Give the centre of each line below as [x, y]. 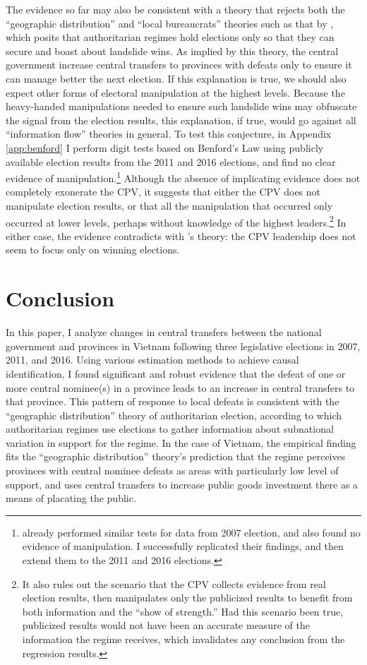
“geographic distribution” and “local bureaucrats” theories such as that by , [170, 23]
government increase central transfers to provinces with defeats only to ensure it [179, 65]
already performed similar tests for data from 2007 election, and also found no [191, 532]
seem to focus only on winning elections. [93, 250]
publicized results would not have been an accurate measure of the [166, 625]
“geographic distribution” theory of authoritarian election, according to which [174, 415]
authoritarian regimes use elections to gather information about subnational [170, 429]
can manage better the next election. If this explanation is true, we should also [176, 78]
